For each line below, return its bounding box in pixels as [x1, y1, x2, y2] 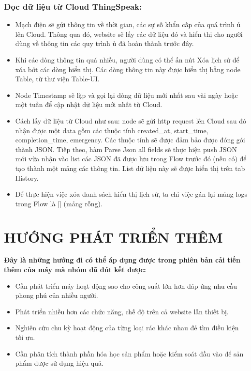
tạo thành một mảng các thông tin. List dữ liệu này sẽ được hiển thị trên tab [15, 163, 245, 173]
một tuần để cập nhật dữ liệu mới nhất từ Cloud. [15, 99, 162, 109]
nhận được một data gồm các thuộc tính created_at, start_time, [15, 125, 208, 135]
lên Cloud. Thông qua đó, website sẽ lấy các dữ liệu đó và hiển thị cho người [15, 29, 243, 39]
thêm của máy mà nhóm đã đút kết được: [4, 264, 146, 275]
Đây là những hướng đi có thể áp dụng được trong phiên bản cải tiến [4, 255, 240, 265]
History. [15, 172, 39, 183]
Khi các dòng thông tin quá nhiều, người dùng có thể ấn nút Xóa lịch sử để [15, 55, 239, 64]
